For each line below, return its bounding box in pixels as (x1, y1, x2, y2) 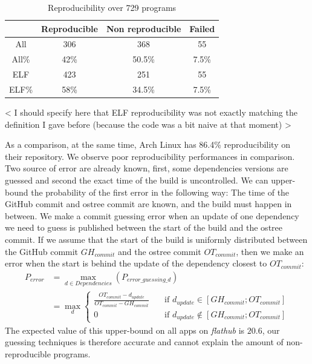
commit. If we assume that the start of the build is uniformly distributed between (5, 233, 308, 245)
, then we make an (236, 245, 304, 257)
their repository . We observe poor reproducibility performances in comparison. (5, 150, 295, 162)
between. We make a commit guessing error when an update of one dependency (5, 209, 299, 222)
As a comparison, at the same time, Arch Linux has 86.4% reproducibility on (5, 138, 290, 151)
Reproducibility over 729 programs (48, 1, 177, 13)
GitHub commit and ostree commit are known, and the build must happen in (5, 197, 292, 210)
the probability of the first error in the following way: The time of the (31, 185, 290, 198)
